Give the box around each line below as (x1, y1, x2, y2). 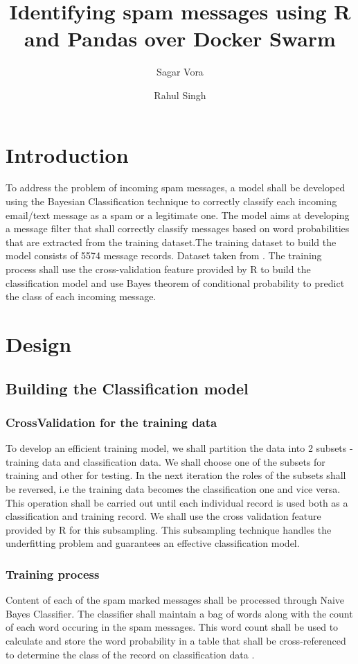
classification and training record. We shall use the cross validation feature (6, 509, 321, 523)
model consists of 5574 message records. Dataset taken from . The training (6, 248, 322, 263)
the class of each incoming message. (6, 289, 156, 304)
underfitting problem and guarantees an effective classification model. (6, 536, 300, 550)
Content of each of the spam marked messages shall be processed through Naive (6, 593, 345, 607)
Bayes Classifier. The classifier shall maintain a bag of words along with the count (6, 606, 353, 620)
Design (6, 329, 72, 358)
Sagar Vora (156, 64, 204, 79)
